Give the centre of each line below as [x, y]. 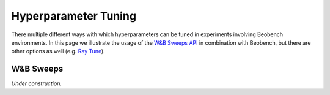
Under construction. [37, 83]
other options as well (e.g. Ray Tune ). [58, 51]
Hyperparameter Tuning [74, 16]
